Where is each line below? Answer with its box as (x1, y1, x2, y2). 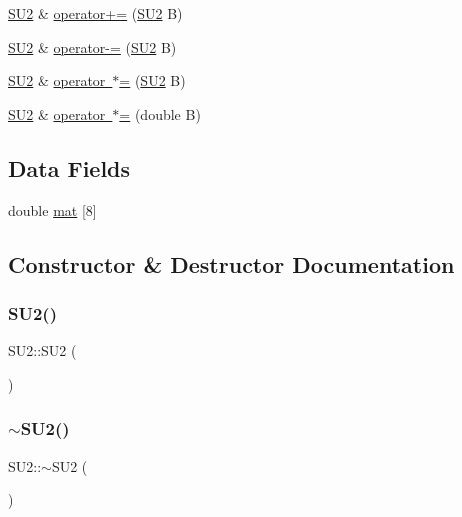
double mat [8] (8, 199, 97, 220)
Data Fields (8, 152, 131, 183)
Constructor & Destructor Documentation (8, 248, 455, 279)
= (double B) (119, 103, 201, 124)
